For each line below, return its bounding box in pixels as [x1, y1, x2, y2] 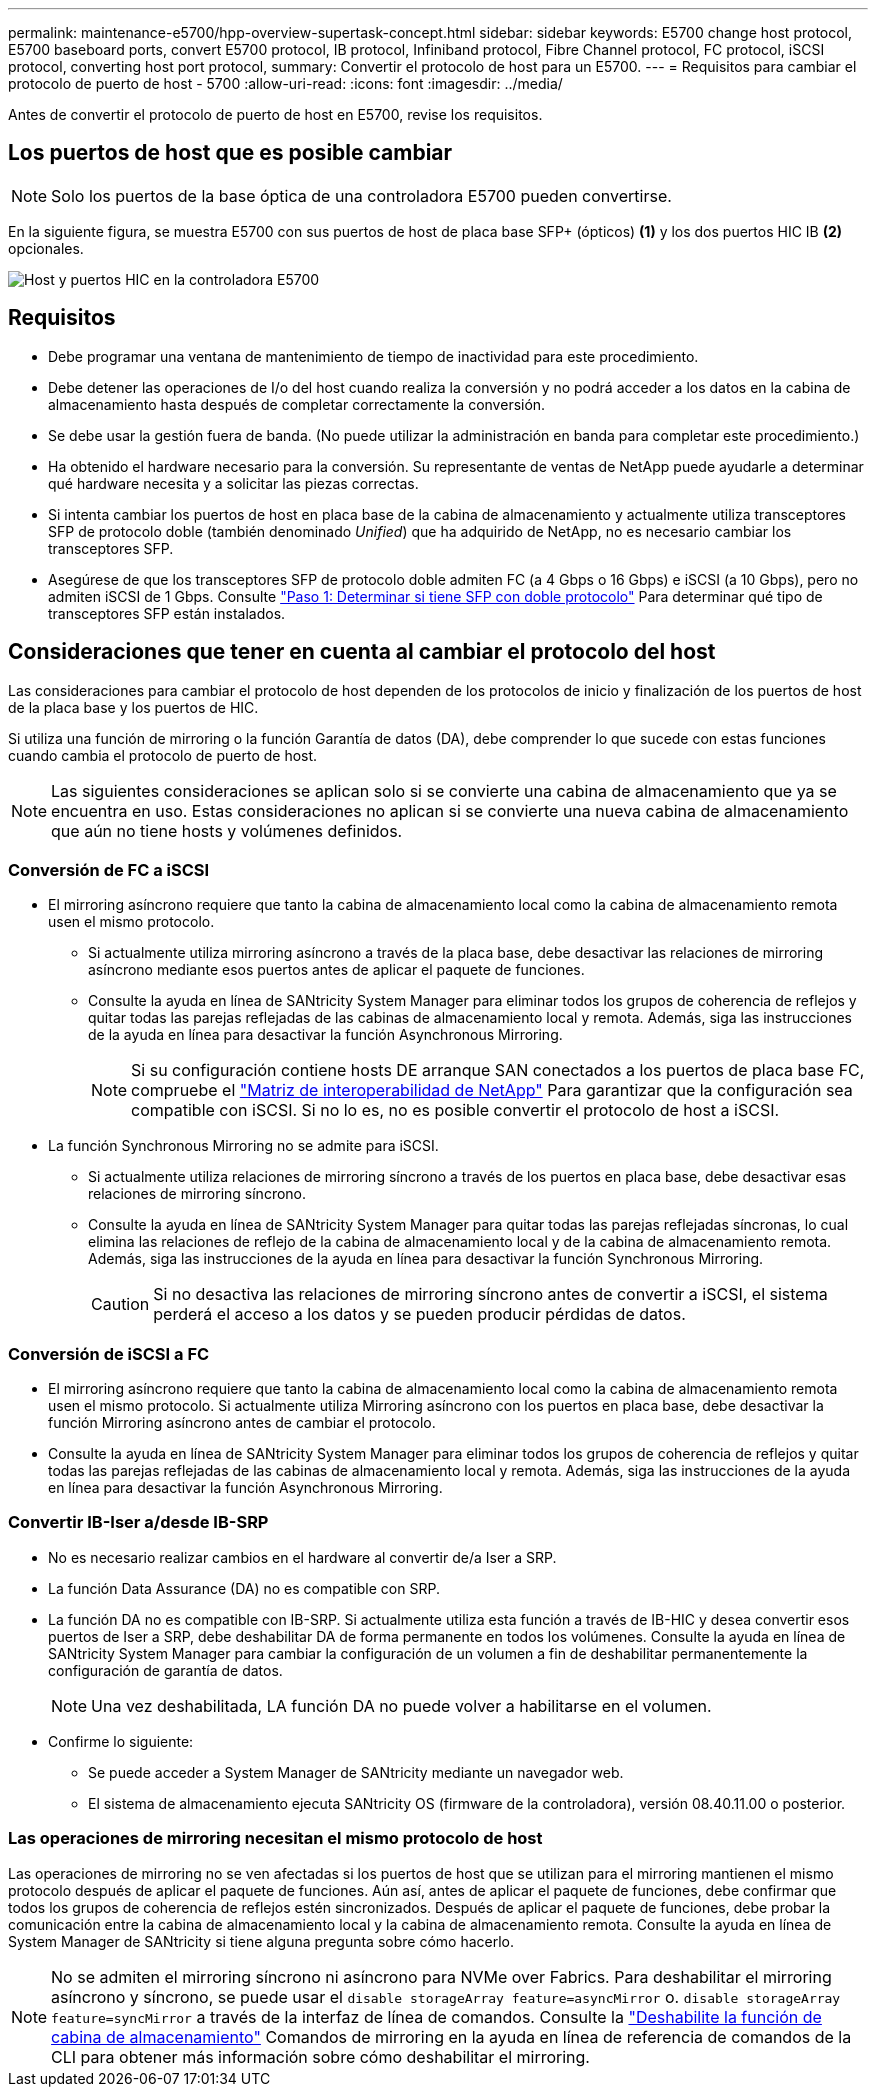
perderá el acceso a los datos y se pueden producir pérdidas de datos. [153, 1304, 686, 1325]
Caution [91, 1294, 150, 1315]
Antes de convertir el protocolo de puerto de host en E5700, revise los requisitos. [8, 106, 543, 123]
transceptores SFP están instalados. [48, 604, 286, 622]
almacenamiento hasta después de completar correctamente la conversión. [48, 395, 546, 413]
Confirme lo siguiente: [48, 1732, 194, 1750]
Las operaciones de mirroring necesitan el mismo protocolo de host [8, 1828, 543, 1849]
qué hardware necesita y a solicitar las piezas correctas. [48, 474, 419, 492]
